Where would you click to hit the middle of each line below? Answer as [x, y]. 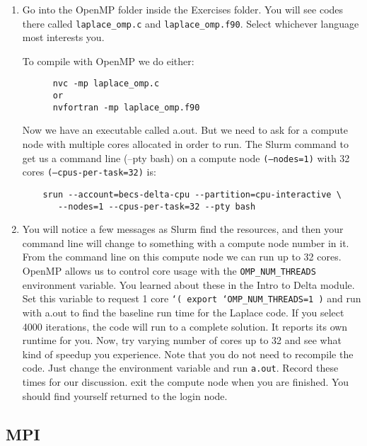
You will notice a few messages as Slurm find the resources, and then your [183, 229]
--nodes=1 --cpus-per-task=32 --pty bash [157, 206]
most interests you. [63, 37]
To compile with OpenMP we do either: [108, 61]
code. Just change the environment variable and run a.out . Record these [180, 368]
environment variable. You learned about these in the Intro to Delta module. [188, 284]
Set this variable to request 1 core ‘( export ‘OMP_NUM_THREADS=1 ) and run [192, 298]
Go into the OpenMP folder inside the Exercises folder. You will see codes [183, 9]
